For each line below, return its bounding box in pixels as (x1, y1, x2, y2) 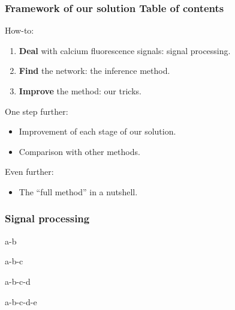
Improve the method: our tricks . (19, 85, 141, 97)
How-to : (5, 24, 34, 37)
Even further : (5, 165, 54, 178)
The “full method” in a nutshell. (19, 185, 138, 198)
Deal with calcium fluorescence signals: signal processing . (19, 44, 231, 56)
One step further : (5, 105, 68, 117)
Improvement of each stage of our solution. (19, 125, 176, 138)
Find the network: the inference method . (19, 64, 170, 77)
